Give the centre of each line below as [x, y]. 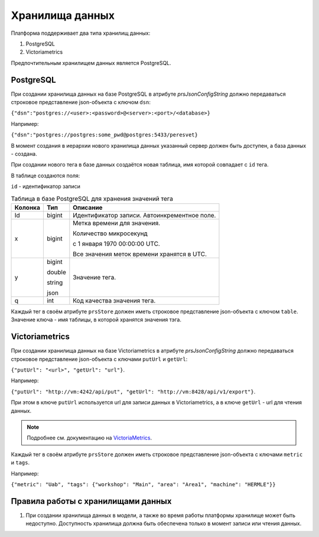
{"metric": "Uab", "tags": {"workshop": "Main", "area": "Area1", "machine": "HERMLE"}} [143, 484]
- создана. [24, 154]
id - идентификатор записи [46, 187]
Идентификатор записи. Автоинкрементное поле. [144, 215]
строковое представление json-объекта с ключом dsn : [81, 102]
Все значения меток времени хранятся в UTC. [140, 254]
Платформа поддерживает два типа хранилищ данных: [81, 33]
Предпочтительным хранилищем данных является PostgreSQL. [91, 63]
